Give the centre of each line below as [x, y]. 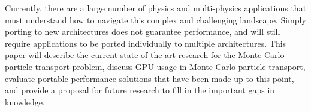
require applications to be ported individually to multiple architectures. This [146, 43]
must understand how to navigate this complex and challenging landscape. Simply [155, 19]
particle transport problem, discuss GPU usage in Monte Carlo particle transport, [155, 66]
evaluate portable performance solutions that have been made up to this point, [150, 78]
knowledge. [25, 102]
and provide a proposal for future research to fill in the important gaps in [140, 90]
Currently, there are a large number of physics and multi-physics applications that [156, 8]
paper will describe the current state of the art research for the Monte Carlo [145, 55]
